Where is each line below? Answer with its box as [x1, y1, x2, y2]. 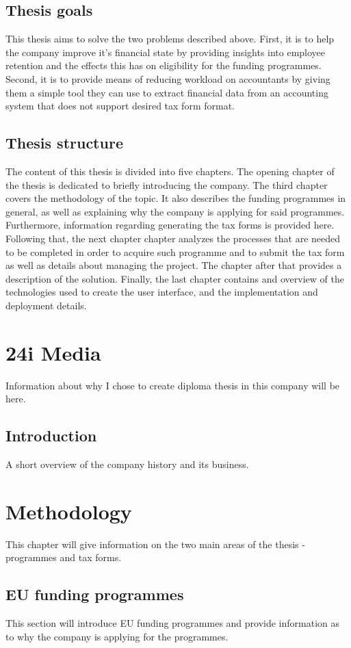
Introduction [5, 425, 97, 446]
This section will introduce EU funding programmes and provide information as [5, 616, 340, 630]
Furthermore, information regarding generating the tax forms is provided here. [5, 218, 335, 232]
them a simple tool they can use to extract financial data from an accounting [5, 85, 328, 99]
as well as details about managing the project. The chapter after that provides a [5, 258, 342, 272]
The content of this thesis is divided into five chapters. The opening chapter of [5, 164, 335, 178]
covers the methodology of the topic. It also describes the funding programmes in [5, 191, 346, 205]
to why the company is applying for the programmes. [5, 629, 229, 643]
